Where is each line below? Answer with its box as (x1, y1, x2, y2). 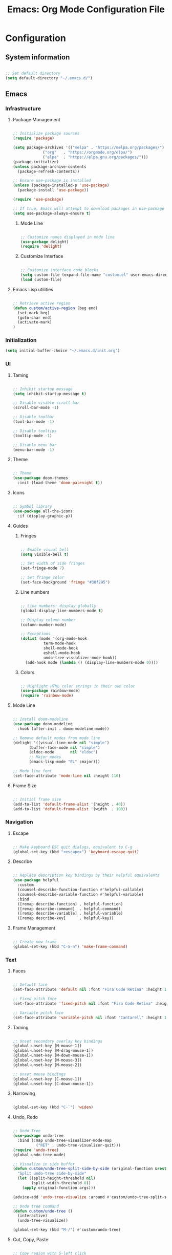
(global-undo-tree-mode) (12, 1152, 66, 1157)
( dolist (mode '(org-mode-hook (20, 636, 88, 641)
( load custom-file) (20, 277, 62, 283)
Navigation (5, 818, 33, 826)
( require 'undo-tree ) (12, 1148, 59, 1153)
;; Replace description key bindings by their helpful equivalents (12, 873, 160, 878)
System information (5, 53, 70, 61)
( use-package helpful (12, 878, 59, 883)
